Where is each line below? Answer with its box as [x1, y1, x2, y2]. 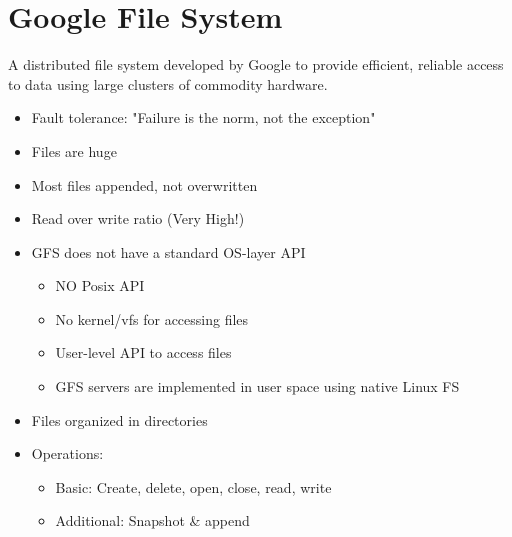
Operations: [31, 443, 104, 464]
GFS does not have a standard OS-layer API [31, 241, 306, 262]
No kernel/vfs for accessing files [55, 308, 249, 329]
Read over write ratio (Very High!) [31, 208, 245, 229]
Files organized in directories [31, 409, 208, 430]
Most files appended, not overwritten [31, 174, 258, 195]
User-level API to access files [55, 342, 232, 363]
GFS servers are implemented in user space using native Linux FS [55, 376, 460, 397]
